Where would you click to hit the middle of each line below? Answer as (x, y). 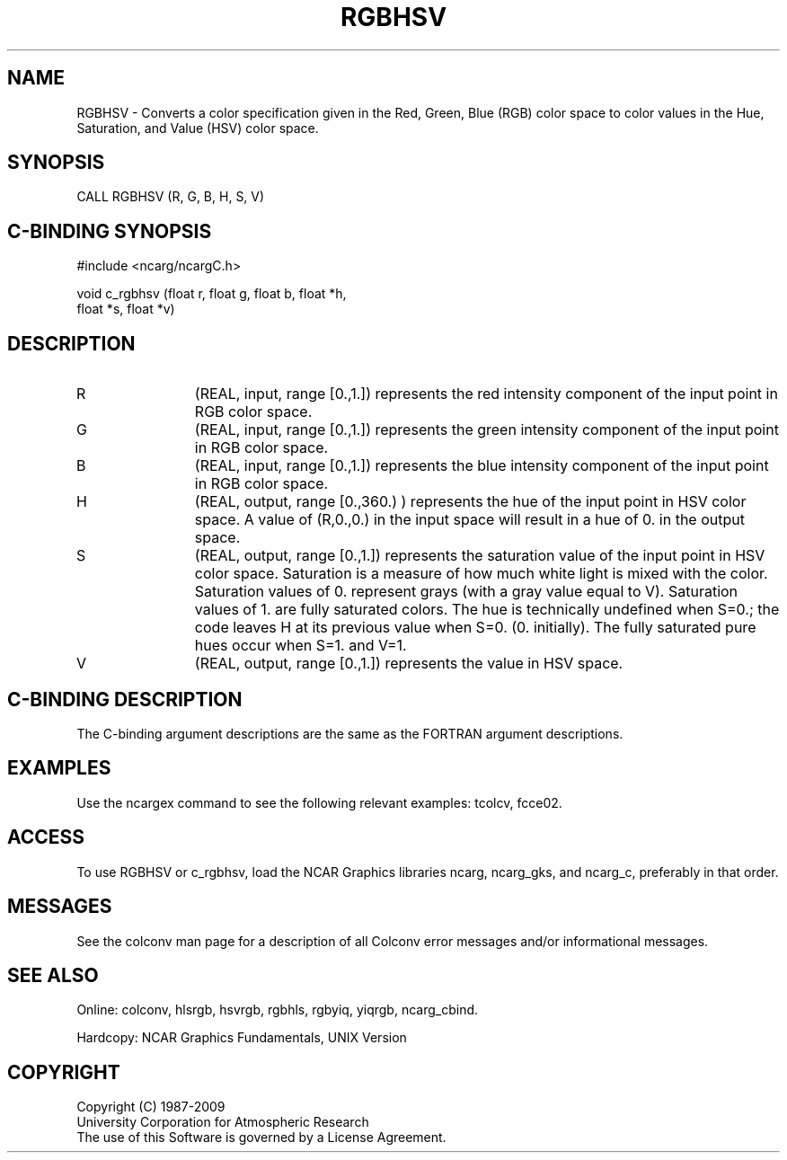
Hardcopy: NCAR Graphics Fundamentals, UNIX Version (242, 1038)
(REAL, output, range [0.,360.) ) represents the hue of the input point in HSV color (470, 502)
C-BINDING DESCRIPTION (125, 699)
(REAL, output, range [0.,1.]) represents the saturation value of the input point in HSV (480, 556)
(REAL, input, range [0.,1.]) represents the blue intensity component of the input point (482, 466)
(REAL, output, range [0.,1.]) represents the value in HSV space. (409, 664)
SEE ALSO (53, 975)
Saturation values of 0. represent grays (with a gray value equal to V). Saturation (466, 592)
